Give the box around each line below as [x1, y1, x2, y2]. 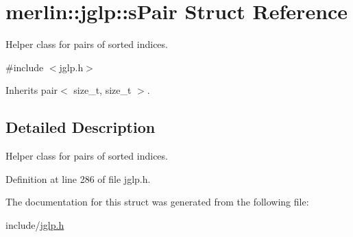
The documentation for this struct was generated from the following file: [5, 195, 309, 209]
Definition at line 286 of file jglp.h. [5, 171, 151, 186]
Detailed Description [5, 116, 156, 138]
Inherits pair [5, 83, 58, 97]
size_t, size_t [73, 83, 132, 97]
